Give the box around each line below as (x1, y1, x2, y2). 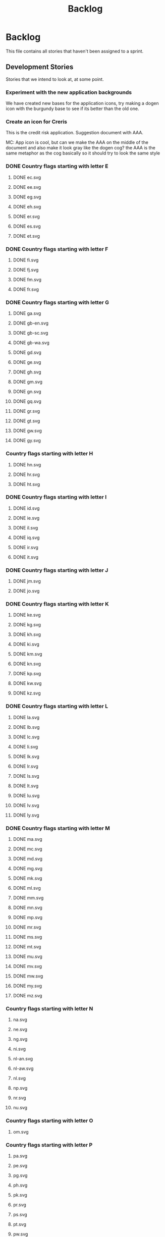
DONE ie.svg (13, 515, 40, 521)
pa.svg (13, 1153, 27, 1159)
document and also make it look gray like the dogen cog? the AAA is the (6, 145, 155, 151)
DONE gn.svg (13, 389, 41, 395)
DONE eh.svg (13, 203, 41, 209)
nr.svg (13, 1095, 27, 1101)
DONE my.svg (13, 983, 42, 989)
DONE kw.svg (13, 680, 42, 686)
